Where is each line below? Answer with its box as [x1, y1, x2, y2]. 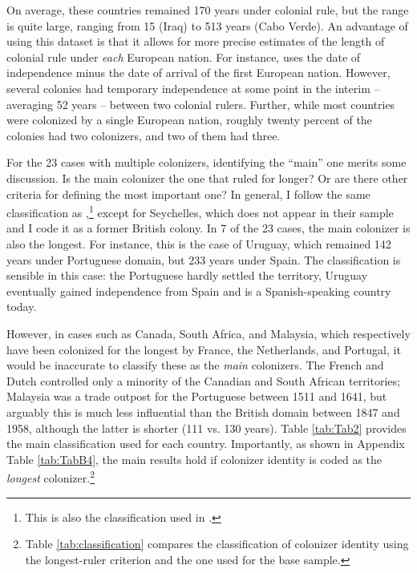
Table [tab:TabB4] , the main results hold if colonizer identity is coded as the [6, 450, 383, 467]
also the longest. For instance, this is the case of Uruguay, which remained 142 [6, 235, 391, 252]
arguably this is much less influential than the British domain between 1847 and [6, 403, 400, 420]
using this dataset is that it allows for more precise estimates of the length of [6, 33, 385, 50]
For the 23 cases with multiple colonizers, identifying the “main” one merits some [6, 154, 407, 171]
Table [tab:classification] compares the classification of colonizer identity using [25, 535, 409, 552]
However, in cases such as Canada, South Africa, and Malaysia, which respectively [6, 325, 411, 341]
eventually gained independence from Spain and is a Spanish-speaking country [6, 282, 391, 299]
